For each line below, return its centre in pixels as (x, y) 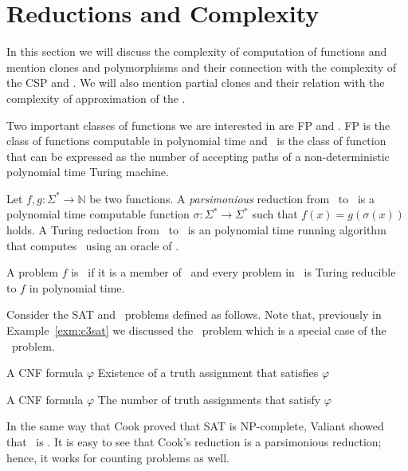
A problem (32, 272)
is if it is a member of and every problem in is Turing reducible (233, 272)
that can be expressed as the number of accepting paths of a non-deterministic (198, 156)
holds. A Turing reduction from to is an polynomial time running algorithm (196, 230)
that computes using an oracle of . (93, 245)
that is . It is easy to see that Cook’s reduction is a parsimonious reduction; (194, 442)
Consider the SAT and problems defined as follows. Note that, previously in (194, 314)
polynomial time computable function (98, 214)
